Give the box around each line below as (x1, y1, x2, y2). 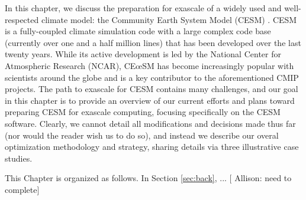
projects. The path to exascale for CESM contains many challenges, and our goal (5, 83, 298, 95)
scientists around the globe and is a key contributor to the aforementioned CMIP (5, 71, 299, 83)
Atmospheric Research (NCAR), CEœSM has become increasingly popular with (5, 59, 294, 71)
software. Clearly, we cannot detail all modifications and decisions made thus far (5, 117, 296, 129)
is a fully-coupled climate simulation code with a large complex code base (5, 25, 271, 37)
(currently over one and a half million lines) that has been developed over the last (5, 36, 301, 48)
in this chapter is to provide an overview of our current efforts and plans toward (5, 94, 295, 106)
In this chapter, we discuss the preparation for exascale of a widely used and (5, 2, 282, 14)
